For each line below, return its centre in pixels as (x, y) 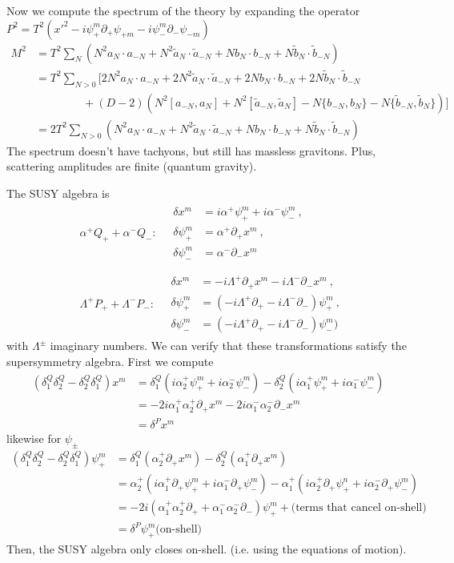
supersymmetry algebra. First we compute (110, 362)
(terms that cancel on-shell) (359, 508)
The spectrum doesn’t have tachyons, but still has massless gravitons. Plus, (191, 150)
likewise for (34, 438)
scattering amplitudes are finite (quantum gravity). (132, 166)
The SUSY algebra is (58, 193)
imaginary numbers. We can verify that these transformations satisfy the (228, 346)
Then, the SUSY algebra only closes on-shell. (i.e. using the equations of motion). (207, 549)
